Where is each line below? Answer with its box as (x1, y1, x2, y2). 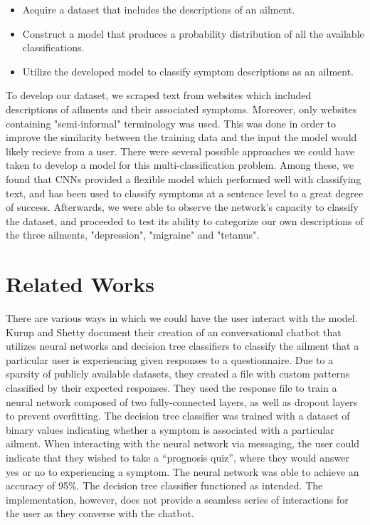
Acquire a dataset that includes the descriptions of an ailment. (22, 2, 295, 16)
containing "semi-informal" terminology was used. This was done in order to (6, 115, 337, 130)
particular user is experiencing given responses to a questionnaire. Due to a (6, 352, 334, 367)
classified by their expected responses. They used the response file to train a (6, 380, 337, 395)
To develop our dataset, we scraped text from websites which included (6, 88, 312, 103)
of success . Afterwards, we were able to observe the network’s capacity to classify (6, 199, 359, 214)
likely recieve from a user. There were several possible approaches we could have (6, 143, 355, 158)
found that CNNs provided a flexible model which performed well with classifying (6, 171, 361, 186)
